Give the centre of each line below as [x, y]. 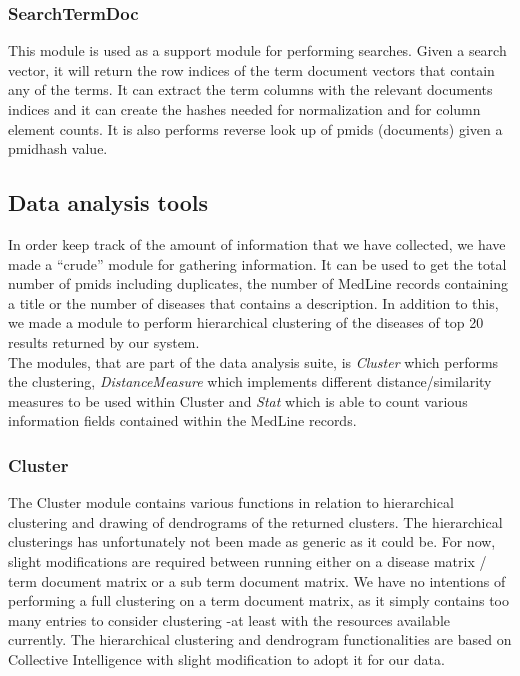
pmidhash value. [58, 148]
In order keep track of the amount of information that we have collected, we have [257, 243]
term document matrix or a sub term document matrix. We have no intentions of [257, 580]
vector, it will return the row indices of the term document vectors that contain [251, 69]
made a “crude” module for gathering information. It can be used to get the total [257, 263]
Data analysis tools [108, 202]
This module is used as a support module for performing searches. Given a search [257, 50]
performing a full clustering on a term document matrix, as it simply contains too [259, 600]
